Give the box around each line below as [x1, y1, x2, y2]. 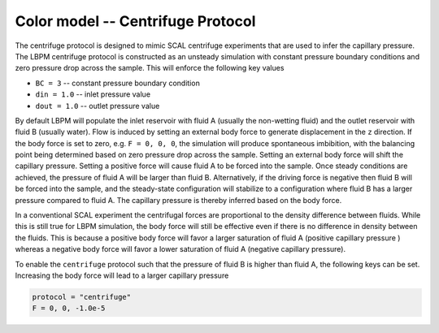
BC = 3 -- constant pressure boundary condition [35, 78, 201, 88]
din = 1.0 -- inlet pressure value [35, 89, 150, 99]
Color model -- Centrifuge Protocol [15, 12, 256, 30]
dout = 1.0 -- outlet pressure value [35, 101, 160, 110]
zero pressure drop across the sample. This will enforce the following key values [15, 63, 285, 73]
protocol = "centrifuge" [32, 292, 132, 301]
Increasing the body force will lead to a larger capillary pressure [15, 270, 229, 280]
